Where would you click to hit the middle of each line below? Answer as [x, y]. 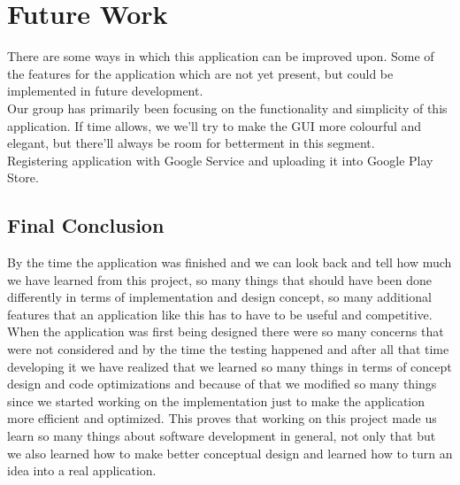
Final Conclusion [86, 225]
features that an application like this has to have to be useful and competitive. [220, 314]
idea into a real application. [82, 470]
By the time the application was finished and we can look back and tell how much [230, 262]
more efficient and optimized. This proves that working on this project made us [222, 418]
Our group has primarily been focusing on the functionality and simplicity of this [227, 108]
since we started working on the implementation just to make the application [216, 400]
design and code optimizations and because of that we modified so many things [222, 384]
